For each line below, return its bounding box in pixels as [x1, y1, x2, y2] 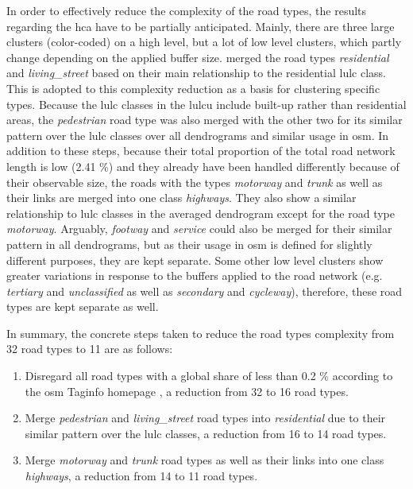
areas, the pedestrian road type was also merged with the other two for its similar [6, 111, 403, 128]
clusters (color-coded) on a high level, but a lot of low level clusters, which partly [6, 33, 402, 50]
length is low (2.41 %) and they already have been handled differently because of [6, 157, 399, 174]
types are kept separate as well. [6, 298, 159, 315]
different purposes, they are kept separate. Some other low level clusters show [6, 251, 384, 268]
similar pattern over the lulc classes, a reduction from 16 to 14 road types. [25, 425, 387, 441]
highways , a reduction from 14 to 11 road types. [25, 468, 258, 484]
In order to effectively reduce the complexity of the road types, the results [6, 2, 367, 18]
